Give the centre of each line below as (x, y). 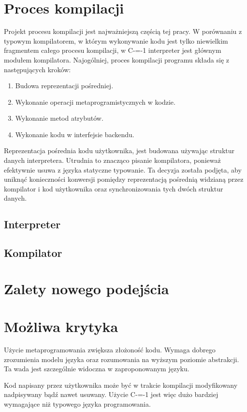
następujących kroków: (37, 69)
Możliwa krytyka (61, 326)
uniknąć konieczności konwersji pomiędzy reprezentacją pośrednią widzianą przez (124, 179)
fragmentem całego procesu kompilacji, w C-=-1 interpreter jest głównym (113, 50)
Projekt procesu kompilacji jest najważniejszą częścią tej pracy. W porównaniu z (123, 31)
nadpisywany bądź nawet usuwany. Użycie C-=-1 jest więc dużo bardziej (111, 394)
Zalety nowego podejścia (87, 288)
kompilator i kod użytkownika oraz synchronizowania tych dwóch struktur (114, 188)
